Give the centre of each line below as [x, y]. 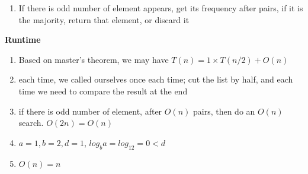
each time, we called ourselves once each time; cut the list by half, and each [156, 79]
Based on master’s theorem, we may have [94, 59]
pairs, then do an [224, 111]
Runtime [23, 39]
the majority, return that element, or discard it [104, 19]
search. [31, 123]
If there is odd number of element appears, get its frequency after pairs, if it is [161, 8]
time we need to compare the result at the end [103, 91]
